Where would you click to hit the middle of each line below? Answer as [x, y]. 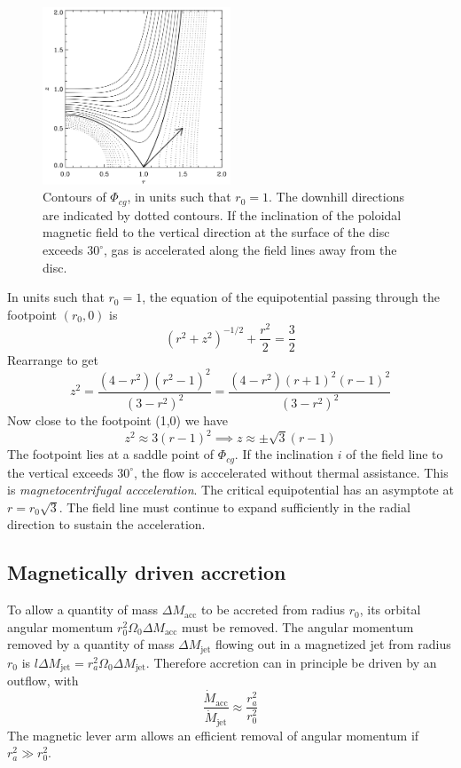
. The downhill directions [336, 197]
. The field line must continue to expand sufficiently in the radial [234, 507]
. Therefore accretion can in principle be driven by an [291, 662]
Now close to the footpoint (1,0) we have [117, 420]
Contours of [74, 197]
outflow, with [43, 681]
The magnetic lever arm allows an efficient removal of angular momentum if [213, 735]
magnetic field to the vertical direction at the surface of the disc [216, 232]
